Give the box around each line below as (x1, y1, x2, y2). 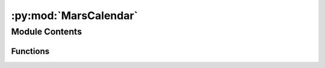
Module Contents (11, 26, 82, 37)
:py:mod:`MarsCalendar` (11, 9, 138, 22)
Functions (11, 46, 50, 56)
